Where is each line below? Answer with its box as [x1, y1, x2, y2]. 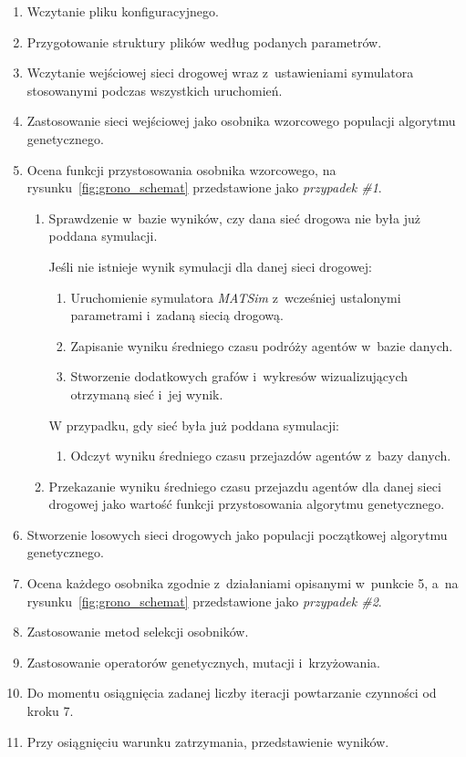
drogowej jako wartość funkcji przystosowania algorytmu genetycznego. [48, 494, 445, 513]
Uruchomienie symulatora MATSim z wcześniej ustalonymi [70, 287, 401, 306]
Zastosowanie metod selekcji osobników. [26, 622, 249, 641]
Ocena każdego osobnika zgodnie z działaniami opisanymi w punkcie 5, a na [26, 574, 459, 593]
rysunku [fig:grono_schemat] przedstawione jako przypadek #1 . [26, 178, 382, 197]
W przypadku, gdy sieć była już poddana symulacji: [48, 415, 339, 434]
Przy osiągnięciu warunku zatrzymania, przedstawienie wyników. [26, 731, 389, 751]
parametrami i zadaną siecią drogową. [70, 306, 284, 325]
